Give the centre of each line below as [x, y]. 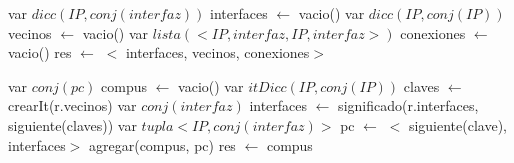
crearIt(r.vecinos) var [72, 105]
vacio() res [40, 52]
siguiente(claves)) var [72, 124]
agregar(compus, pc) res [162, 144]
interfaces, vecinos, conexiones [217, 52]
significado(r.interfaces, [408, 105]
